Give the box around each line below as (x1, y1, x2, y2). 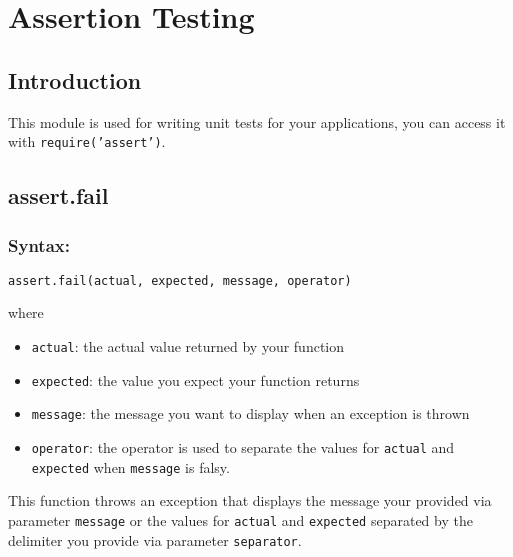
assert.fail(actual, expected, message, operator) (8, 273, 352, 288)
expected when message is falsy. (31, 456, 230, 477)
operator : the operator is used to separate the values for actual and (31, 437, 455, 458)
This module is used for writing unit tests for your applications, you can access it (8, 111, 506, 132)
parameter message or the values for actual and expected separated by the (8, 509, 473, 530)
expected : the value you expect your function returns (31, 369, 360, 390)
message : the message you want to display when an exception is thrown (31, 403, 470, 424)
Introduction (8, 64, 142, 95)
